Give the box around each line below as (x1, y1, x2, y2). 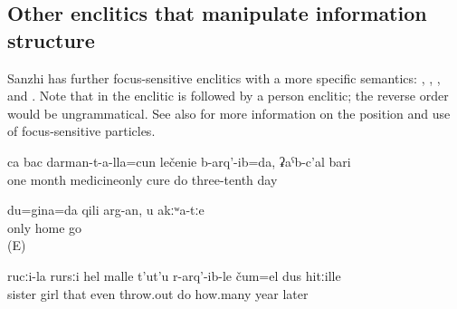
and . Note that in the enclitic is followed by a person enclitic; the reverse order (7, 86, 449, 105)
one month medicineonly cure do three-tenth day (7, 169, 278, 188)
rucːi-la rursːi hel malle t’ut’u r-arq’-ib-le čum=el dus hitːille (7, 266, 341, 285)
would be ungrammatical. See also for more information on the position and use (7, 103, 451, 122)
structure (7, 25, 95, 53)
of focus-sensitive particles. (7, 121, 156, 140)
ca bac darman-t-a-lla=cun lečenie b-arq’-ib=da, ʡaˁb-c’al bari (7, 151, 351, 170)
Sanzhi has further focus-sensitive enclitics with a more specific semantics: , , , (7, 68, 441, 87)
